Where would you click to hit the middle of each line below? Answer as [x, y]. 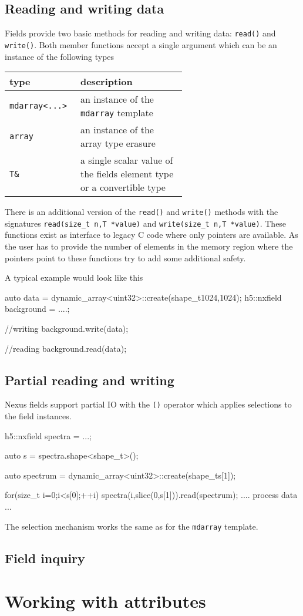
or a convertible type [123, 187]
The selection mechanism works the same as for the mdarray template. [132, 526]
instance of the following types [60, 56]
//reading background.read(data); [66, 348]
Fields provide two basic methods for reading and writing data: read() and [140, 33]
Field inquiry [45, 558]
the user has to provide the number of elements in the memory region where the [149, 246]
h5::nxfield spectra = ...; [48, 435]
